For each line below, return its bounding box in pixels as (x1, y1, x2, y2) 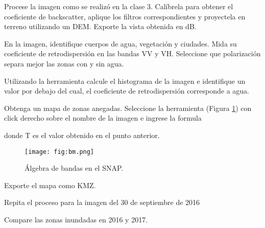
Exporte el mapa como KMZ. (4, 179, 96, 190)
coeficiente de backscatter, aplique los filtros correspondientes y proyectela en (4, 11, 246, 21)
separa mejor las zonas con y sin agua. (4, 58, 124, 69)
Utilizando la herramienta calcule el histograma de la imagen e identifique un (4, 75, 246, 86)
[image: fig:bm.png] (25, 148, 94, 155)
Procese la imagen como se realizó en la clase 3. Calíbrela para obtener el (4, 1, 233, 11)
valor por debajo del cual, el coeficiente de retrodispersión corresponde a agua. (4, 85, 250, 96)
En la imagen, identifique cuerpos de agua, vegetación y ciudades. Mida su (4, 38, 237, 49)
